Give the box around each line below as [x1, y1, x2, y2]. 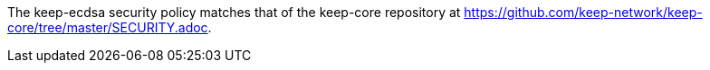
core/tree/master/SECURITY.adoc [7, 20, 208, 35]
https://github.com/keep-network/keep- [464, 4, 703, 20]
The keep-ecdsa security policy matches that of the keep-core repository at [7, 4, 461, 20]
